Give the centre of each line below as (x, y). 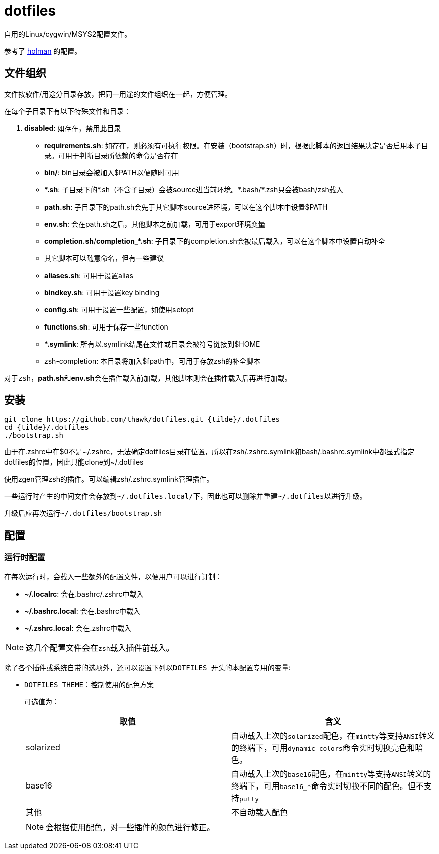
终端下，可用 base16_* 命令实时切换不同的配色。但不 (328, 786)
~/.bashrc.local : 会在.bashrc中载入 (82, 611)
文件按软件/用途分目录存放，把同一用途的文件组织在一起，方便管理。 (118, 94)
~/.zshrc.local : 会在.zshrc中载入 (78, 628)
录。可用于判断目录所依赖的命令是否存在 (111, 155)
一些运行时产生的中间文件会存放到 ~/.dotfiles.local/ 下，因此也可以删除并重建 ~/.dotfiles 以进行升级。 (185, 496)
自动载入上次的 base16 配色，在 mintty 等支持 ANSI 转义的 (331, 774)
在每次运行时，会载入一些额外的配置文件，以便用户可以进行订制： (113, 576)
